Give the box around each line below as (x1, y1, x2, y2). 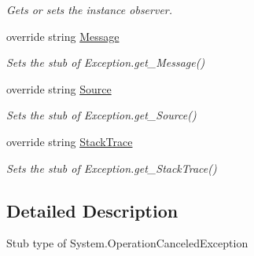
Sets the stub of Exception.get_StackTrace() (6, 159, 217, 176)
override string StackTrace (6, 133, 133, 149)
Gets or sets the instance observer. (6, 2, 173, 17)
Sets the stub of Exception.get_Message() (6, 54, 205, 71)
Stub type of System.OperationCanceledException (6, 235, 248, 251)
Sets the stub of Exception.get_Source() (6, 107, 197, 123)
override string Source (6, 80, 112, 97)
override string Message (6, 27, 120, 44)
